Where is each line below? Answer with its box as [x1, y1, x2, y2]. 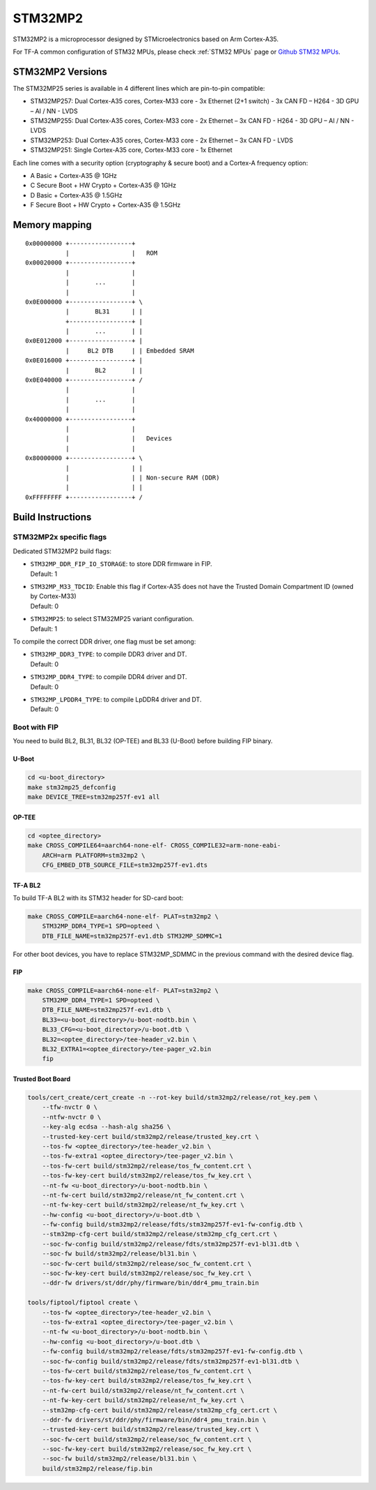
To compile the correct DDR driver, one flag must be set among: [13, 637, 196, 646]
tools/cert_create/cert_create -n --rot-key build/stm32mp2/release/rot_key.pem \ [27, 1094, 318, 1102]
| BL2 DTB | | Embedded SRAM [65, 346, 194, 355]
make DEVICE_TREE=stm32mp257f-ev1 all [27, 793, 160, 801]
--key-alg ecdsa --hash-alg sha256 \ [42, 1123, 171, 1131]
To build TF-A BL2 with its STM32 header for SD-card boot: [13, 893, 184, 902]
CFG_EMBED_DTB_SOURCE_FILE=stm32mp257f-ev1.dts [42, 861, 208, 869]
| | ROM [65, 248, 158, 257]
